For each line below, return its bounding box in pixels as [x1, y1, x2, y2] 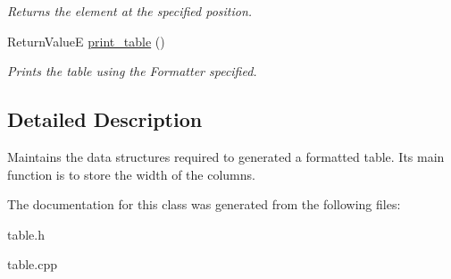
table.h [7, 224, 46, 243]
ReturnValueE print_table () [7, 31, 165, 50]
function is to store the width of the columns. [7, 165, 255, 183]
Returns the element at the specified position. [7, 2, 253, 20]
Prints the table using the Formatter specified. [7, 62, 257, 80]
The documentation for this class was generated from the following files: [7, 195, 401, 214]
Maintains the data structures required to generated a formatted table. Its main [7, 147, 445, 165]
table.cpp [7, 255, 58, 274]
